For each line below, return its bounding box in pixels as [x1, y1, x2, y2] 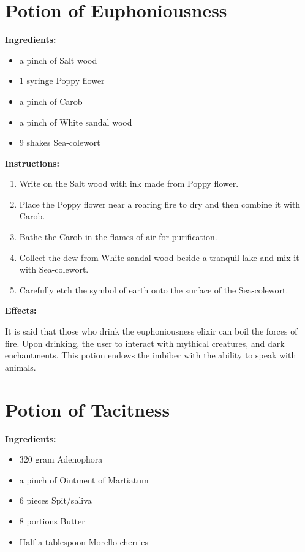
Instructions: [5, 156, 59, 169]
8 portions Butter [19, 514, 85, 527]
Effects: [5, 304, 37, 317]
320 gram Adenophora [19, 453, 103, 466]
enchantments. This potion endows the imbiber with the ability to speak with [5, 349, 296, 361]
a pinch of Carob [19, 94, 83, 107]
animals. [5, 360, 36, 373]
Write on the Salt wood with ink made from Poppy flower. [19, 177, 239, 190]
